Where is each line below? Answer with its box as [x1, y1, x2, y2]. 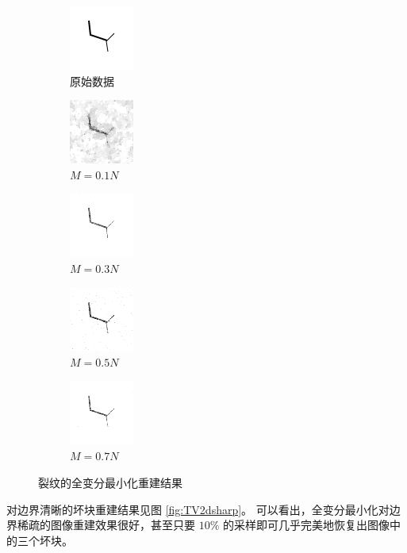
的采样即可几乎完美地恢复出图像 [223, 517, 390, 533]
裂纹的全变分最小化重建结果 [38, 474, 182, 490]
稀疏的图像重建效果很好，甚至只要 [17, 517, 195, 533]
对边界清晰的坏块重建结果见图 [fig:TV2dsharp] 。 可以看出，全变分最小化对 [6, 501, 390, 517]
